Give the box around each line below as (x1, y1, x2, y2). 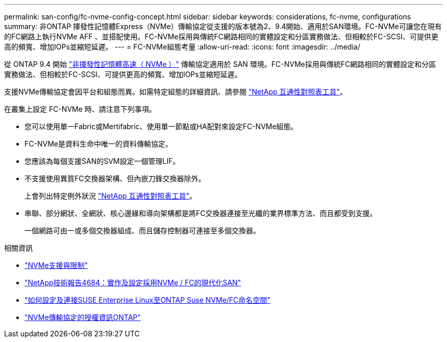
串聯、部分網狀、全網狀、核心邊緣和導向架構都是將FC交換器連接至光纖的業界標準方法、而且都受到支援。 (24, 209, 377, 217)
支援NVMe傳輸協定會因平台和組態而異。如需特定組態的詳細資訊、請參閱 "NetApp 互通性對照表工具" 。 (4, 87, 347, 96)
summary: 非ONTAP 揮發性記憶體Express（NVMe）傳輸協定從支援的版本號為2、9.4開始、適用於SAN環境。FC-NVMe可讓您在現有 (4, 22, 442, 31)
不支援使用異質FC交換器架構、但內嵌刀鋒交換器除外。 (24, 174, 206, 183)
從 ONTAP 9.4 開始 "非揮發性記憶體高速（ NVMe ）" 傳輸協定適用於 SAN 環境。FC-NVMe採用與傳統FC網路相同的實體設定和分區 (4, 60, 436, 68)
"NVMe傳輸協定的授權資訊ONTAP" (24, 313, 141, 322)
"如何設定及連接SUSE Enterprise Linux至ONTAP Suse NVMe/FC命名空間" (24, 296, 270, 304)
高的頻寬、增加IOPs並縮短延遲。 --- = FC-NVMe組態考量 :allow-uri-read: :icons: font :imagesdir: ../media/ (4, 42, 360, 51)
